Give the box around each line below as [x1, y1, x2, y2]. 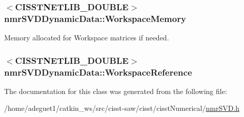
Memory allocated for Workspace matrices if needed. [4, 32, 169, 43]
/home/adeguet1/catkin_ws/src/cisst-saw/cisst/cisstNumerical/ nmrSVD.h [4, 103, 240, 113]
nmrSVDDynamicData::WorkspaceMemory [4, 12, 186, 25]
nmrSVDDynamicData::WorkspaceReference [4, 65, 192, 78]
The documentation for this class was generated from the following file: [4, 85, 227, 96]
